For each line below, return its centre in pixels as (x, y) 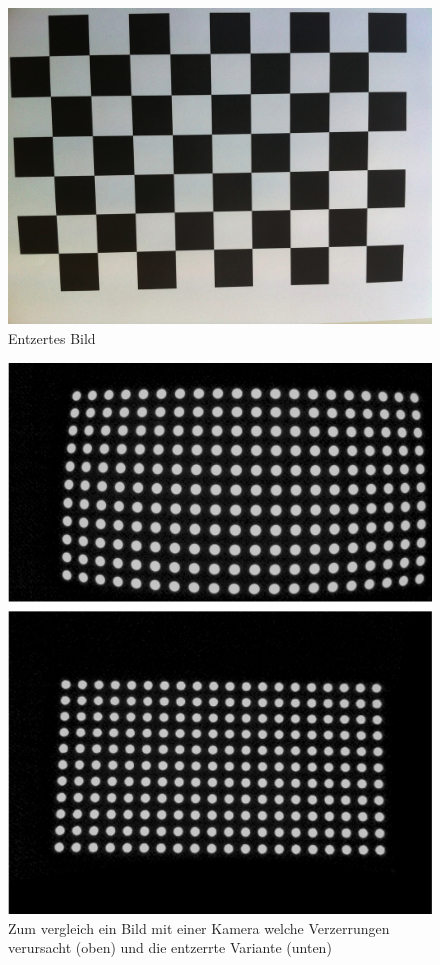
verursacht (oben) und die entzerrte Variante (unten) (170, 947)
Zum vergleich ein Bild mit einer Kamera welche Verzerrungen (199, 927)
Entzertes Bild (52, 337)
